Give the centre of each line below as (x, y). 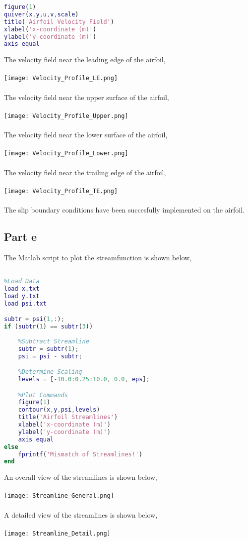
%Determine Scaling (50, 372)
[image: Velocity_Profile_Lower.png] (66, 154)
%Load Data (22, 281)
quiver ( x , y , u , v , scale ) (41, 14)
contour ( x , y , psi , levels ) (59, 410)
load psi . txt (25, 303)
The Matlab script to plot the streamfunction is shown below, (98, 257)
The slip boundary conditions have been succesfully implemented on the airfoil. (124, 210)
